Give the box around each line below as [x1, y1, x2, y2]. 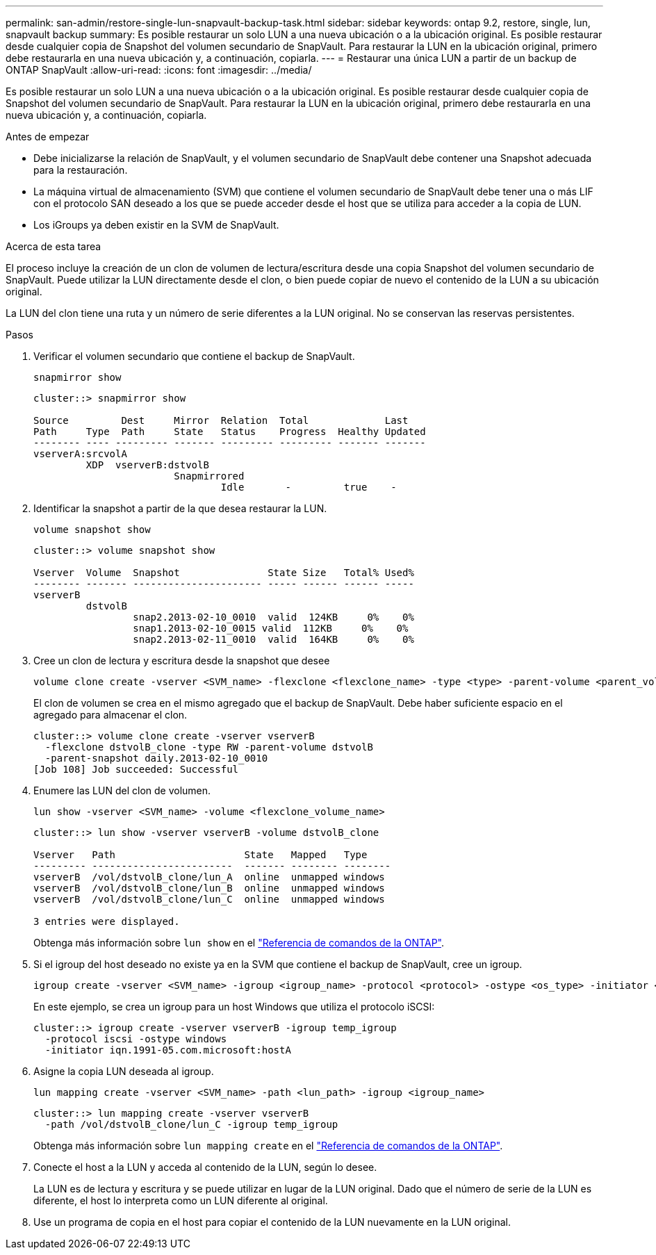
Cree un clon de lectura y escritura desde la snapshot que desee [33, 655, 330, 666]
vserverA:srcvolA [33, 448, 127, 459]
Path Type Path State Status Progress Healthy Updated [33, 426, 426, 437]
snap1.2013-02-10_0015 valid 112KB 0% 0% [133, 623, 409, 634]
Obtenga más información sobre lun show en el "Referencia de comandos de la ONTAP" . [33, 937, 444, 949]
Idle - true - [220, 482, 397, 493]
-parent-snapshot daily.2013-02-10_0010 [44, 753, 268, 764]
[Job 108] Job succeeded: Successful [33, 764, 239, 775]
